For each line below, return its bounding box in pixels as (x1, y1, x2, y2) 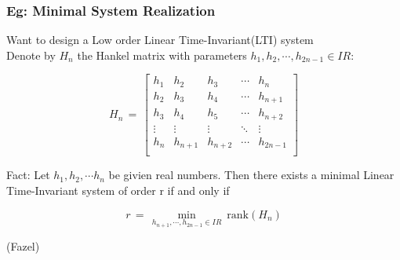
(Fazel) (6, 238, 40, 255)
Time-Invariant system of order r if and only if (6, 182, 230, 198)
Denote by (6, 46, 56, 63)
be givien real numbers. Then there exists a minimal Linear (108, 167, 395, 183)
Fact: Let (6, 167, 50, 183)
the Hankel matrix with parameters (77, 46, 247, 63)
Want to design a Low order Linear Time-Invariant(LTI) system (6, 31, 314, 48)
